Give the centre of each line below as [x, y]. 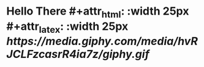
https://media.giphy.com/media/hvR [102, 41]
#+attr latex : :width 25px [67, 27]
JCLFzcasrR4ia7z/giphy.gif [78, 55]
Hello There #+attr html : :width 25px [98, 12]
